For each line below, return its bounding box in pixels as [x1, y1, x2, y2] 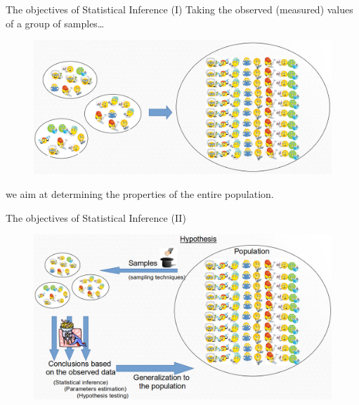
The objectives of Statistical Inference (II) [6, 210, 186, 225]
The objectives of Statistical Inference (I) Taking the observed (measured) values [6, 2, 353, 16]
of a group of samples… [6, 15, 105, 30]
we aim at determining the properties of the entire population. [6, 187, 274, 201]
